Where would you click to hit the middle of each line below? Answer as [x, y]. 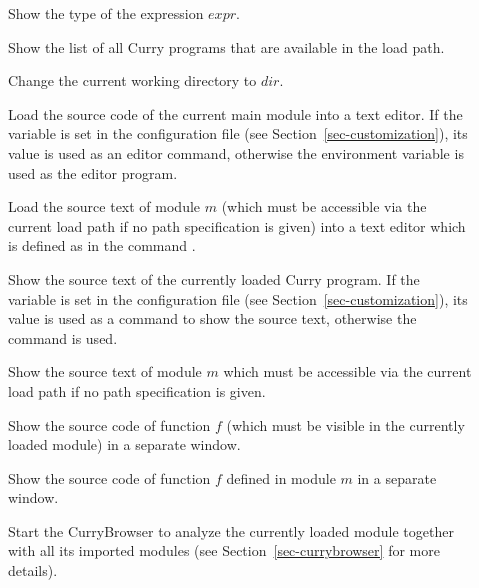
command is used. [63, 337]
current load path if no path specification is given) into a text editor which [237, 225]
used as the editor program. [93, 172]
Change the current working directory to [132, 80]
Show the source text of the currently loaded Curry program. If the [214, 278]
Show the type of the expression [106, 13]
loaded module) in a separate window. [124, 444]
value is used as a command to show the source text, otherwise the [212, 318]
